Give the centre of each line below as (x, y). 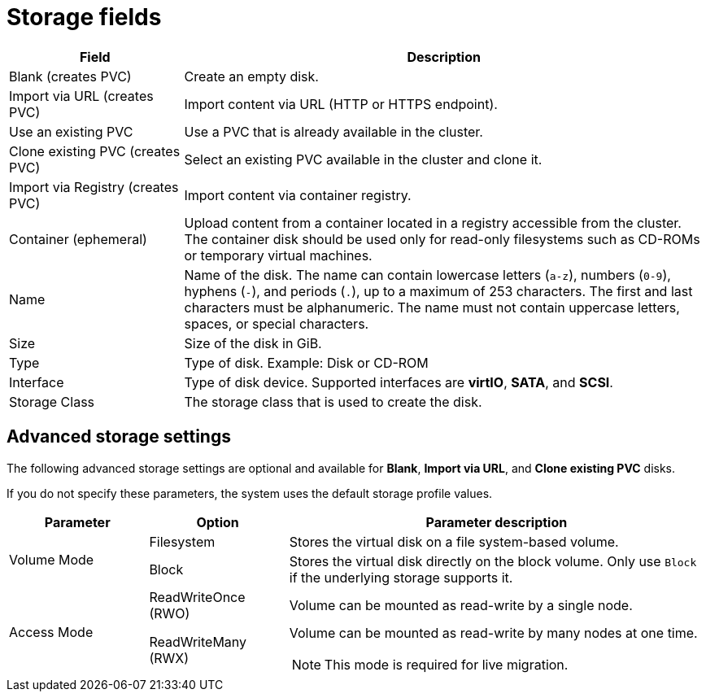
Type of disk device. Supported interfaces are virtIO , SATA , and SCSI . (399, 382)
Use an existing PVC (71, 131)
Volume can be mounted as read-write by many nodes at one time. (493, 633)
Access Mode (51, 632)
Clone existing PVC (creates (95, 151)
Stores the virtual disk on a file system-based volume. (454, 541)
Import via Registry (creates (94, 187)
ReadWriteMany (198, 641)
